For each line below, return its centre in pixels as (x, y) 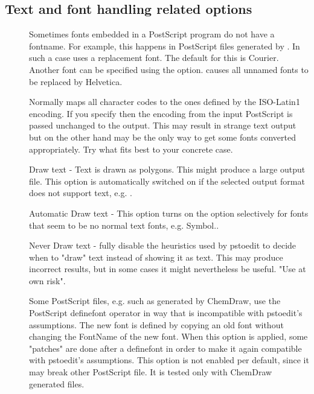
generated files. (57, 383)
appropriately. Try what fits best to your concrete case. (131, 149)
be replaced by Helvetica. (76, 81)
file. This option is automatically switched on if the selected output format (167, 181)
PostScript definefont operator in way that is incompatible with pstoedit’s (166, 313)
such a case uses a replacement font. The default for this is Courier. (154, 58)
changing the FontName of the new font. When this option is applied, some (168, 336)
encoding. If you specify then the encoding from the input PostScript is (161, 113)
